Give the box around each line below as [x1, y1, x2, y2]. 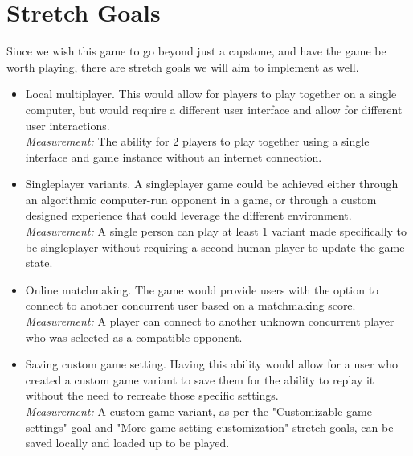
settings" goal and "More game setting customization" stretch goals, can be [25, 418, 394, 435]
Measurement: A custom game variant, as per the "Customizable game [25, 403, 372, 419]
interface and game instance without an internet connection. [25, 148, 322, 165]
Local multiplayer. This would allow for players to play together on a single [25, 85, 397, 102]
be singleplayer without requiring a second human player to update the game [25, 238, 405, 255]
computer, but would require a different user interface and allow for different [25, 101, 403, 117]
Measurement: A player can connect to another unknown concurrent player [25, 313, 395, 330]
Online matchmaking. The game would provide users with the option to [25, 281, 379, 298]
